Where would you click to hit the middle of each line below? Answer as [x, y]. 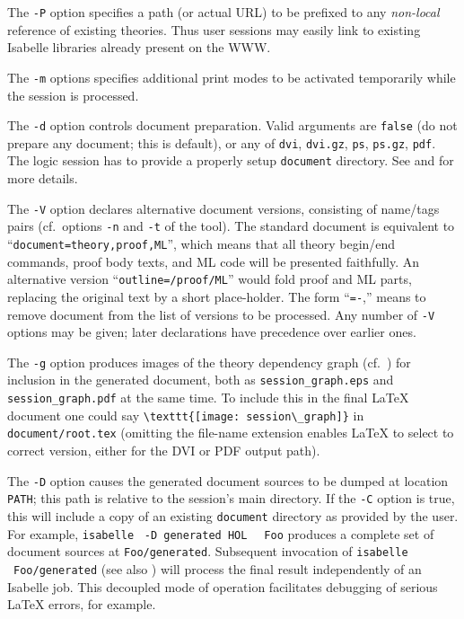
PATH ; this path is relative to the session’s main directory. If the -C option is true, [231, 498]
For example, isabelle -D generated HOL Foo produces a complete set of [221, 533]
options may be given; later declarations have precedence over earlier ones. [212, 332]
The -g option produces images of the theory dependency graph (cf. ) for [209, 362]
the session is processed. [73, 95]
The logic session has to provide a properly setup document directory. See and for [231, 160]
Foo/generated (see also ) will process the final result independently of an [218, 568]
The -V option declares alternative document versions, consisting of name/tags [223, 208]
